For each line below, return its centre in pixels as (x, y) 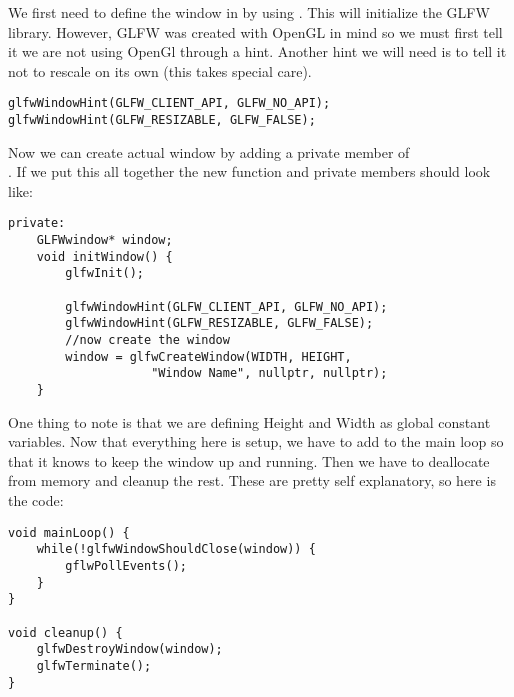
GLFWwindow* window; (104, 240)
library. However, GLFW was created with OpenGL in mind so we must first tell (255, 31)
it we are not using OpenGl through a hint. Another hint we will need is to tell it (257, 51)
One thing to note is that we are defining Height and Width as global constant (249, 421)
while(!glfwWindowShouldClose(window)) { (176, 549)
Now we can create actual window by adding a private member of (209, 151)
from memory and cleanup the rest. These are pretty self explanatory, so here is (252, 480)
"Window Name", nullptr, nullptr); (269, 373)
